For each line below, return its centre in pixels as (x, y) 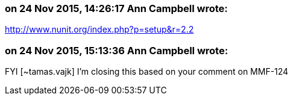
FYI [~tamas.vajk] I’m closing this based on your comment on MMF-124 (147, 72)
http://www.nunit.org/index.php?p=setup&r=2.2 (99, 30)
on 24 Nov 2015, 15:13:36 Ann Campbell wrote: (117, 50)
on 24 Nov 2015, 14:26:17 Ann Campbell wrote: (116, 8)
